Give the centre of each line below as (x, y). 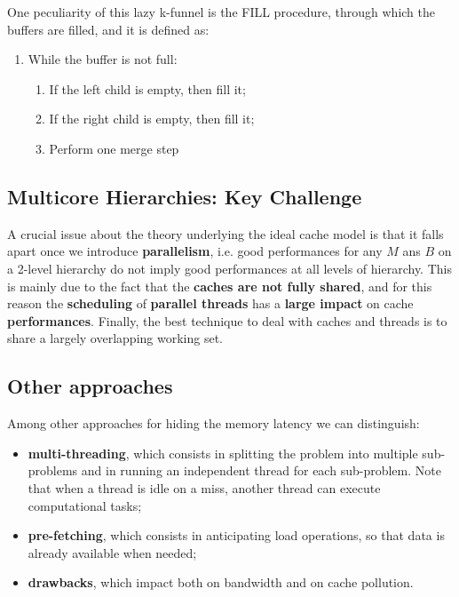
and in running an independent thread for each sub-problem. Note (261, 470)
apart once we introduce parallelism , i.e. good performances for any (195, 251)
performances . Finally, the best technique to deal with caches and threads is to (227, 320)
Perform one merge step (114, 148)
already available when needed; (112, 552)
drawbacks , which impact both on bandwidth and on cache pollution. (221, 582)
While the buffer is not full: (103, 59)
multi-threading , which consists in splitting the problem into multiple (223, 453)
